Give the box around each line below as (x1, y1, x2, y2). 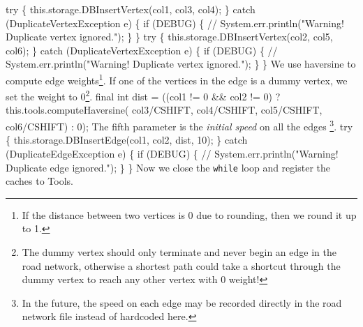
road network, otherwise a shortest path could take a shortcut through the (22, 258, 341, 273)
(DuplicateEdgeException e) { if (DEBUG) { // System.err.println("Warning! (6, 146, 339, 160)
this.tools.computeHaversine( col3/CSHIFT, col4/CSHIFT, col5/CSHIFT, (6, 102, 323, 117)
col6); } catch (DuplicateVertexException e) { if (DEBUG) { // (6, 43, 278, 57)
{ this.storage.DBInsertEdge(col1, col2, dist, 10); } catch (6, 132, 248, 147)
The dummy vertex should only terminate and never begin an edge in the (22, 244, 336, 259)
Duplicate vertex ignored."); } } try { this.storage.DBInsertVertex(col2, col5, (6, 29, 333, 44)
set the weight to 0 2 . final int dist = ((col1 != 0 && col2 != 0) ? (6, 87, 281, 103)
